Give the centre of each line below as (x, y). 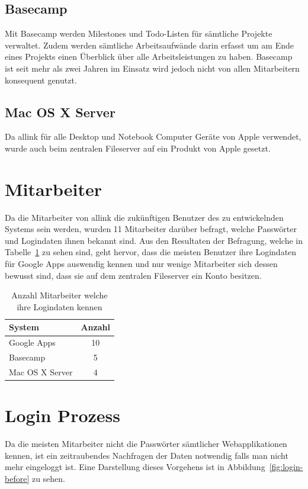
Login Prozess (62, 415)
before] (17, 478)
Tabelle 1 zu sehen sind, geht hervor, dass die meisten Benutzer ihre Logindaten (151, 252)
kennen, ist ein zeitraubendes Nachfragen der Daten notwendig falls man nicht (147, 455)
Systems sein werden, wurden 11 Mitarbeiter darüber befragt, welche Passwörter (151, 229)
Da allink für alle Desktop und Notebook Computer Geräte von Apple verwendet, (153, 136)
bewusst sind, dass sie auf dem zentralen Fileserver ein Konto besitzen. (133, 275)
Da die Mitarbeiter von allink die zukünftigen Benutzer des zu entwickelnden (144, 217)
